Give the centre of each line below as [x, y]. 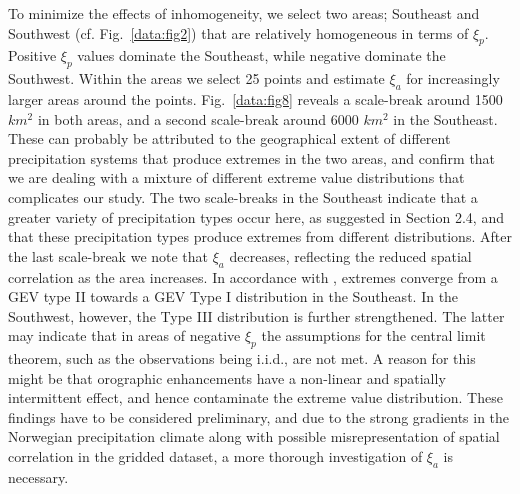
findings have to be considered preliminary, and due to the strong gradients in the [259, 416]
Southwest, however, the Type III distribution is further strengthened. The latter [256, 315]
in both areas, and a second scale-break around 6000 [198, 118]
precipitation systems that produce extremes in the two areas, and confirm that [252, 157]
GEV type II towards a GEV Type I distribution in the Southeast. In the [233, 296]
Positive [32, 55]
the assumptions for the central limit [373, 335]
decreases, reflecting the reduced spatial [350, 255]
